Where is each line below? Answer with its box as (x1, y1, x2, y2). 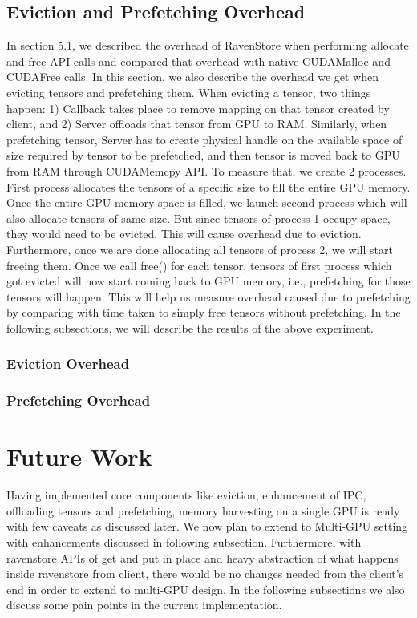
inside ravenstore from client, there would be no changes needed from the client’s (6, 565, 404, 582)
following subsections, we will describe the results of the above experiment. (6, 319, 374, 336)
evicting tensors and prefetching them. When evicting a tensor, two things (6, 83, 371, 100)
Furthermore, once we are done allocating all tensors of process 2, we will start (6, 240, 393, 257)
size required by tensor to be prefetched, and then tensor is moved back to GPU (6, 147, 400, 164)
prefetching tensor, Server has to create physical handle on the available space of (6, 131, 403, 147)
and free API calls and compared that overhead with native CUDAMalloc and (6, 52, 391, 69)
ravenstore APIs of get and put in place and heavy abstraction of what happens (6, 549, 399, 566)
